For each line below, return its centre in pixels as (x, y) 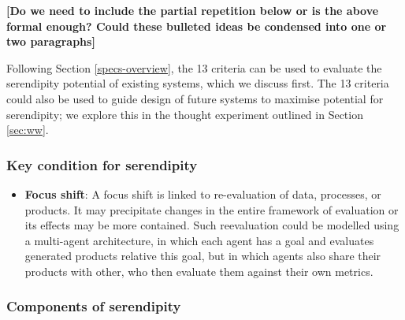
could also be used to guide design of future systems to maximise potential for (195, 98)
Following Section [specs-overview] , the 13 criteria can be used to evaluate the (194, 67)
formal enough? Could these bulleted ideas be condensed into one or (197, 26)
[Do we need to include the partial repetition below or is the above (193, 10)
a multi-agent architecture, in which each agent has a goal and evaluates (199, 240)
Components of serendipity (94, 306)
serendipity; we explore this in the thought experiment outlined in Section (185, 114)
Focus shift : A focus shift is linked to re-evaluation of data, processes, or (203, 193)
